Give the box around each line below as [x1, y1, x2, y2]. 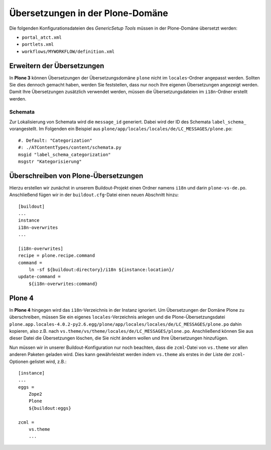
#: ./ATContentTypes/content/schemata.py [18, 145, 121, 150]
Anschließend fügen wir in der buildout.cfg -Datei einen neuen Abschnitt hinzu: [9, 192, 179, 198]
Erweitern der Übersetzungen [9, 61, 104, 70]
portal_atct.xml [22, 34, 62, 40]
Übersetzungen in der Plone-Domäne [9, 8, 168, 19]
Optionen [9, 358, 29, 365]
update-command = [18, 274, 61, 280]
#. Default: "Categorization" [18, 137, 93, 143]
